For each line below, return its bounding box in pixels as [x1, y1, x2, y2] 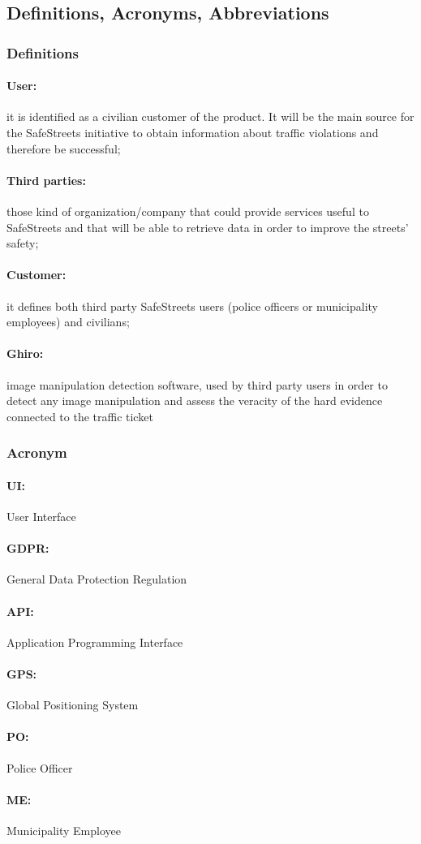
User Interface [6, 507, 76, 524]
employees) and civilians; [6, 313, 130, 330]
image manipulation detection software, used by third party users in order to [6, 376, 388, 393]
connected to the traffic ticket [6, 407, 153, 424]
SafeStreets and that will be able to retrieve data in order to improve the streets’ [6, 218, 409, 235]
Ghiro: [6, 345, 44, 362]
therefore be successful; [6, 140, 121, 157]
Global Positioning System [6, 696, 139, 713]
